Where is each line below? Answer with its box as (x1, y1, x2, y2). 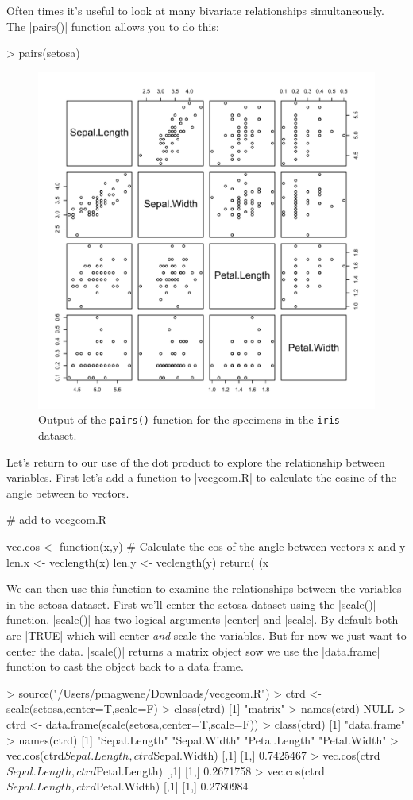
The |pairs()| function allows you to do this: (6, 17, 219, 34)
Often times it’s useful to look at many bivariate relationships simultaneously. (6, 2, 384, 18)
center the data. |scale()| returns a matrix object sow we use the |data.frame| (6, 642, 380, 659)
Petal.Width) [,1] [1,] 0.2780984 (95, 778, 249, 794)
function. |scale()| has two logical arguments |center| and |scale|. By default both (6, 611, 399, 628)
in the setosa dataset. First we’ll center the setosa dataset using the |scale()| (6, 595, 376, 612)
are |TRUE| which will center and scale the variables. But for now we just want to (6, 626, 407, 643)
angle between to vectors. (6, 484, 129, 501)
